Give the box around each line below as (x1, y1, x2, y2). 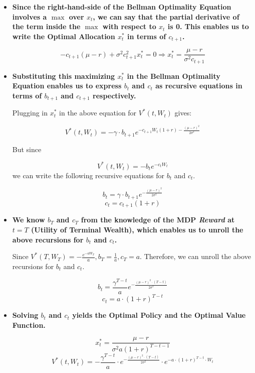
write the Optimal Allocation (12, 31, 115, 41)
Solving (12, 310, 39, 320)
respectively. (93, 90, 136, 100)
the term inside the (12, 21, 81, 32)
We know (12, 214, 45, 225)
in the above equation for (59, 107, 137, 118)
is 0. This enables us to (167, 21, 249, 32)
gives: (174, 107, 192, 118)
